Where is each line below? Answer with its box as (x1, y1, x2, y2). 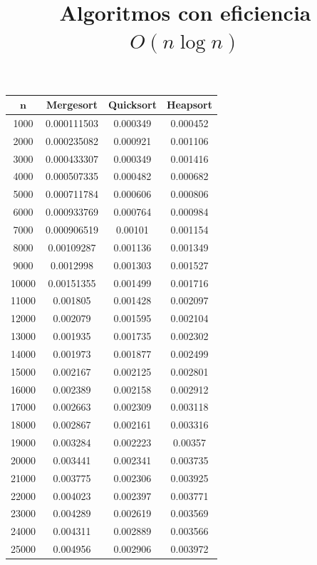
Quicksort (108, 97, 157, 112)
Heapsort (166, 97, 212, 112)
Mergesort (46, 97, 98, 112)
